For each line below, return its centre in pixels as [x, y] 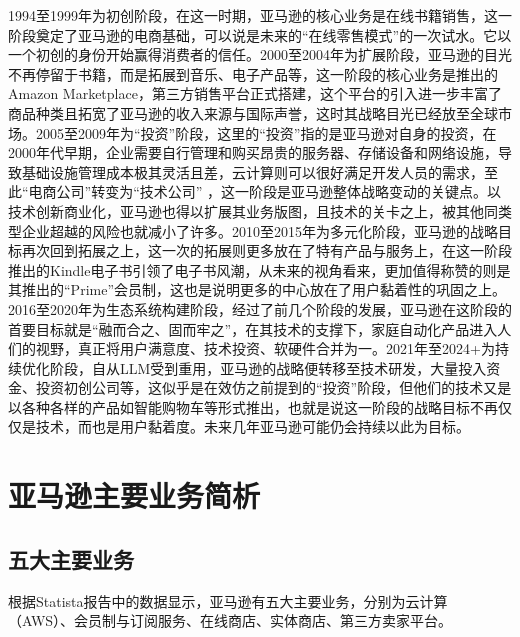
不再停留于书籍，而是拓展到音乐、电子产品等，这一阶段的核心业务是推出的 [253, 73]
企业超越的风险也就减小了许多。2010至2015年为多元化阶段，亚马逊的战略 [259, 230]
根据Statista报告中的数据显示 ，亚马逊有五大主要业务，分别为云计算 [228, 600]
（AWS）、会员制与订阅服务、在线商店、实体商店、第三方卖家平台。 [230, 620]
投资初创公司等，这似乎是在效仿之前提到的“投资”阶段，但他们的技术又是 [273, 387]
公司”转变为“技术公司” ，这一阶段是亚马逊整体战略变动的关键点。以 [279, 191]
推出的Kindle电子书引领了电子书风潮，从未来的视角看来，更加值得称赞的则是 [259, 269]
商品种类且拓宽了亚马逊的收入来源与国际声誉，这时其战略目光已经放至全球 [253, 112]
